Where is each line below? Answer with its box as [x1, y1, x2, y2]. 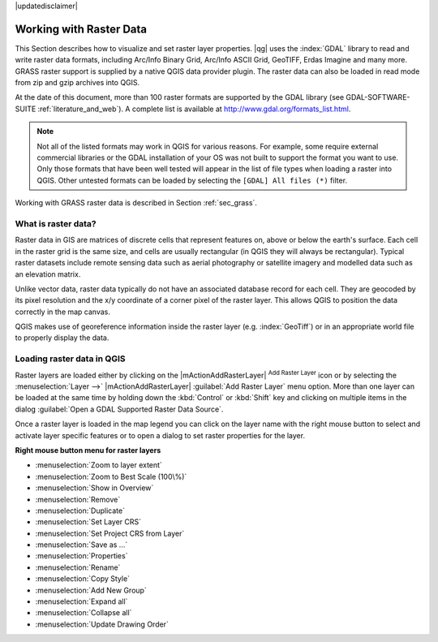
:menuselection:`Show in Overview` [35, 483, 154, 493]
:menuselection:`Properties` [35, 551, 128, 561]
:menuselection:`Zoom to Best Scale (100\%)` [35, 472, 187, 481]
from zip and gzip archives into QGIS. [15, 78, 140, 88]
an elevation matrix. [15, 269, 81, 279]
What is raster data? [15, 218, 97, 229]
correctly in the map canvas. [15, 307, 111, 317]
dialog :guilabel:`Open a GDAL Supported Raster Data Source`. [15, 404, 224, 414]
